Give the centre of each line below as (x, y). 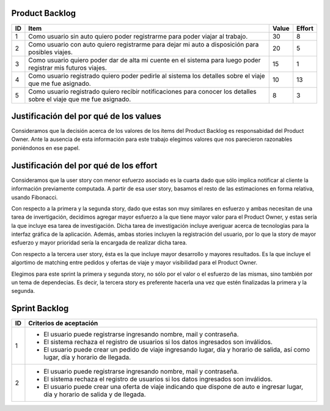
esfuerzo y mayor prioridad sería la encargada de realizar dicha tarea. (99, 243)
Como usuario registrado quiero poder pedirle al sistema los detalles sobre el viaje (147, 75)
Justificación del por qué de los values (86, 116)
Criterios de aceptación (63, 323)
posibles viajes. (51, 52)
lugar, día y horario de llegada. (87, 357)
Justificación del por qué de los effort (84, 165)
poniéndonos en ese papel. (46, 148)
